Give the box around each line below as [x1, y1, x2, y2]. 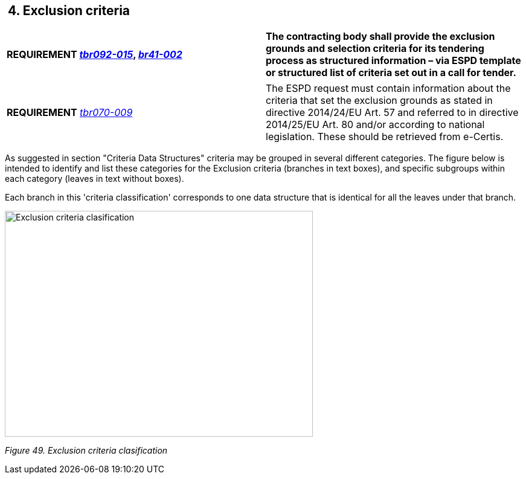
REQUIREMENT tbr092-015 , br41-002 [7, 48, 182, 61]
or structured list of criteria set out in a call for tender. [266, 66, 516, 79]
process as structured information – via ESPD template [266, 54, 521, 67]
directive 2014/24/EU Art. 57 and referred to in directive [266, 106, 519, 119]
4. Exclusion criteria [7, 3, 130, 18]
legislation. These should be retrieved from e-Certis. [266, 130, 504, 143]
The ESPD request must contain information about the [266, 82, 511, 95]
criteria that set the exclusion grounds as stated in [266, 94, 493, 107]
